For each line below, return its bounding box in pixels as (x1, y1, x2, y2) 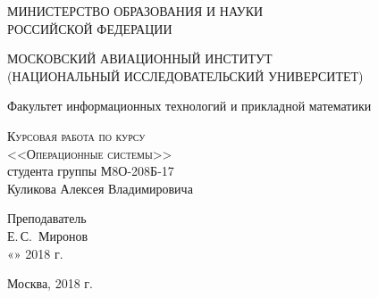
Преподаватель (7, 209, 87, 228)
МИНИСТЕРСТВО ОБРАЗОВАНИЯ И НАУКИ (7, 2, 264, 20)
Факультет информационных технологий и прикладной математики (7, 96, 372, 115)
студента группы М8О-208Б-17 (7, 161, 174, 180)
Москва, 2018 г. (7, 274, 93, 293)
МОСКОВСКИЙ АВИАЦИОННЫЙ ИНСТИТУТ (7, 49, 273, 68)
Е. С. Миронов (7, 226, 88, 244)
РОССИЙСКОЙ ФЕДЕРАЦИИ (7, 19, 172, 37)
